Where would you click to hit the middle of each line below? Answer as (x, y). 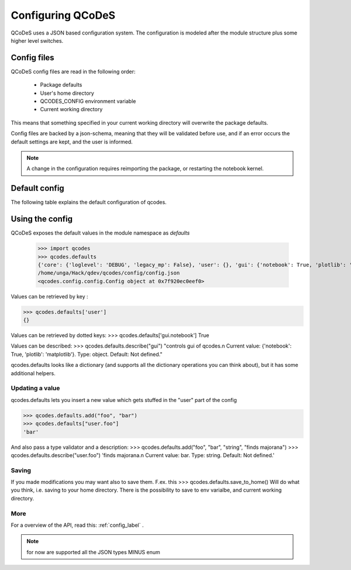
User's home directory (67, 93)
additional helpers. (33, 373)
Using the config (42, 219)
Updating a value (35, 388)
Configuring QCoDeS (63, 15)
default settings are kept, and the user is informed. (72, 142)
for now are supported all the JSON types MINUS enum (93, 552)
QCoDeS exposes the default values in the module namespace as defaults (100, 233)
